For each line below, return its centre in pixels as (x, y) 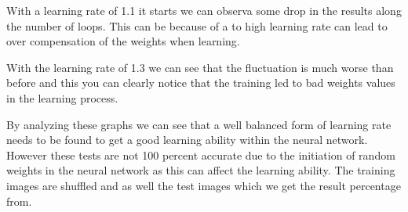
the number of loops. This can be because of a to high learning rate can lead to (197, 25)
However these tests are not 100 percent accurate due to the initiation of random (201, 155)
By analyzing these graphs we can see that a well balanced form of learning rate (199, 124)
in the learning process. (62, 97)
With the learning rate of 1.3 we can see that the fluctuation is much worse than (200, 67)
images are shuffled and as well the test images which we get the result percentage (204, 185)
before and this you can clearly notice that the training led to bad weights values (201, 83)
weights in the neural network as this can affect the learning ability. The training (201, 170)
